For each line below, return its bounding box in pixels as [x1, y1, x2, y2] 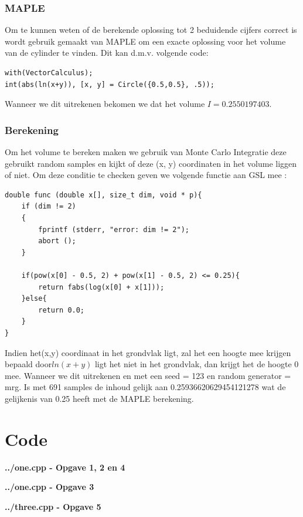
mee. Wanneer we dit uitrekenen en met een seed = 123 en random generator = [5, 369, 291, 381]
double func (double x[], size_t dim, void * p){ [5, 190, 202, 199]
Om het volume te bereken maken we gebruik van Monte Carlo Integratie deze [5, 146, 287, 157]
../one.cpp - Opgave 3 [5, 481, 94, 493]
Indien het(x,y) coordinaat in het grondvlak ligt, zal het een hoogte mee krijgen [5, 346, 291, 358]
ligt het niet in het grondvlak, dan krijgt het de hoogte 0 [94, 358, 299, 370]
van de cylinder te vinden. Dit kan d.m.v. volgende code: [5, 46, 209, 59]
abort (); [38, 237, 76, 246]
